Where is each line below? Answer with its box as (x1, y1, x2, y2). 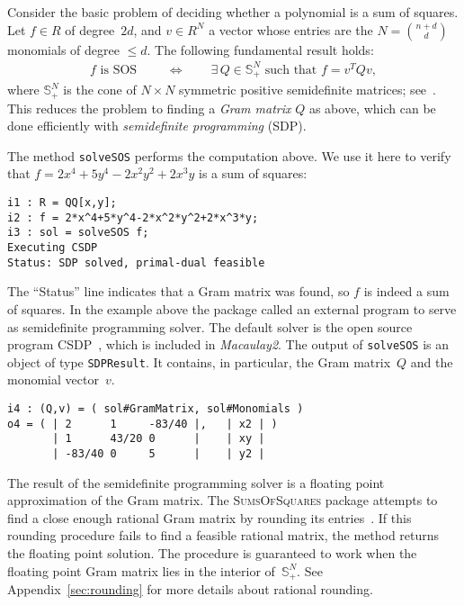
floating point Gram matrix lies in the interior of (7, 561, 275, 580)
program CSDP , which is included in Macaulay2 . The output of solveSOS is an (7, 335, 450, 354)
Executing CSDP (7, 241, 98, 255)
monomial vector (7, 370, 99, 389)
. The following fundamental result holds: (147, 40, 374, 59)
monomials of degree (7, 40, 120, 59)
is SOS (100, 63, 138, 77)
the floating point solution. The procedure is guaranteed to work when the (7, 544, 417, 563)
